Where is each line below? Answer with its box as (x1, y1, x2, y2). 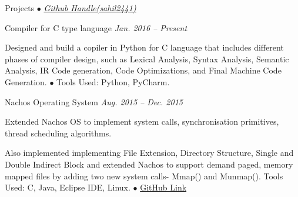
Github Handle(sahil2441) (43, 2, 136, 14)
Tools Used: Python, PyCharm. (56, 75, 170, 88)
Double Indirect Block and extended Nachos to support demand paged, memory (5, 158, 293, 170)
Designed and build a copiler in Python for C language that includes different (5, 41, 284, 54)
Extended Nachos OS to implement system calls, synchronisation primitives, (5, 115, 279, 128)
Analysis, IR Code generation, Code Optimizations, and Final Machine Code (5, 64, 282, 76)
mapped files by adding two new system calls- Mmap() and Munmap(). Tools (5, 169, 283, 182)
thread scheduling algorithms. (5, 126, 112, 139)
